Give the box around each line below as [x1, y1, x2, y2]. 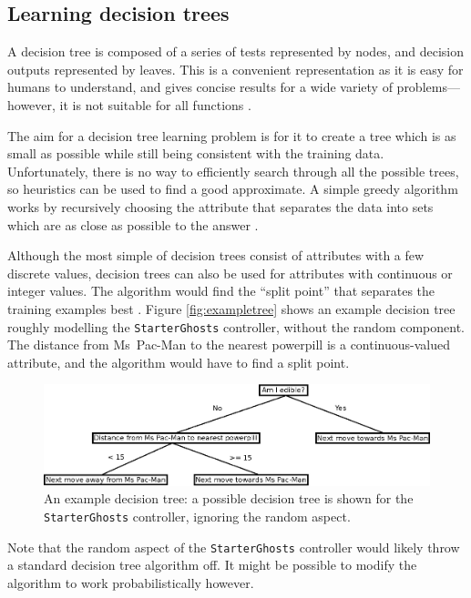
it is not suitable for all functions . [59, 95, 251, 114]
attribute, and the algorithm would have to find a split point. [7, 352, 350, 371]
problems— [396, 77, 460, 96]
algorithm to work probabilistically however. [7, 573, 254, 592]
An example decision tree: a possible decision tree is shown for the [44, 489, 414, 508]
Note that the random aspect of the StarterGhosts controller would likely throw [7, 537, 460, 556]
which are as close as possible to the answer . [7, 215, 259, 234]
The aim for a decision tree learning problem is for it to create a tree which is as [7, 126, 456, 145]
